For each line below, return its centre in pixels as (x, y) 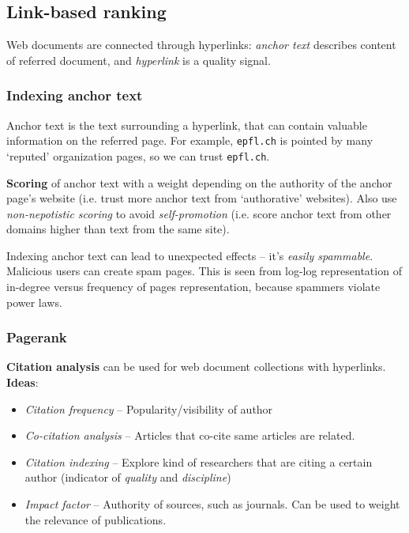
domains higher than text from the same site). (118, 229)
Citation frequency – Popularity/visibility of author (149, 408)
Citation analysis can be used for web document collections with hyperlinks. (196, 367)
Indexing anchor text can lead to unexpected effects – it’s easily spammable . (190, 255)
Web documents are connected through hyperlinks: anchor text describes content (201, 45)
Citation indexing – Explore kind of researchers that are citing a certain (199, 461)
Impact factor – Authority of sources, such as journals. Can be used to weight (212, 504)
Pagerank (37, 337)
